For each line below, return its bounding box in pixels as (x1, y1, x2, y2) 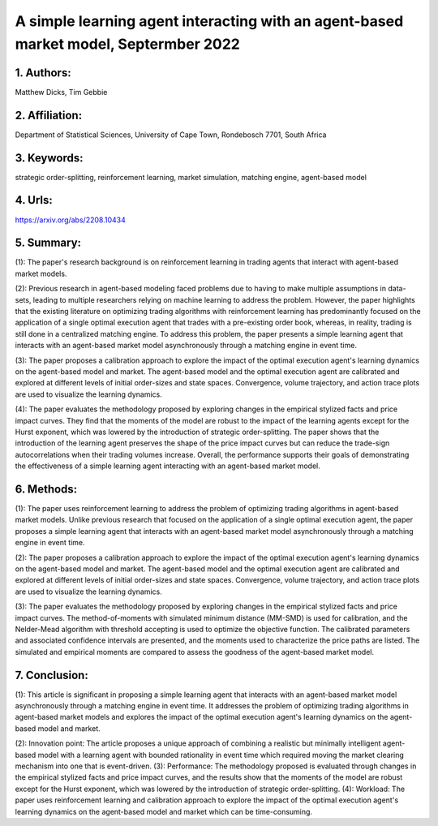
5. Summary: (15, 236, 81, 250)
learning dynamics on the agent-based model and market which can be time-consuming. (15, 807, 312, 816)
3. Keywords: (15, 151, 84, 165)
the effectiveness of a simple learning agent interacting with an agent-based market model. (15, 461, 320, 471)
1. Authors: (15, 66, 72, 80)
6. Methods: (15, 482, 78, 496)
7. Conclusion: (15, 668, 88, 682)
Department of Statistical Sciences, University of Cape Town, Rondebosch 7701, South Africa (15, 130, 327, 140)
